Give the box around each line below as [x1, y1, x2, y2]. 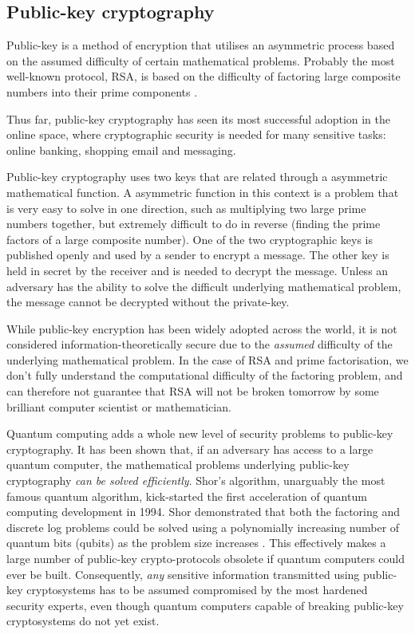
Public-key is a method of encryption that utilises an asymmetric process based [6, 37, 395, 53]
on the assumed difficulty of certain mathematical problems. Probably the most [6, 52, 395, 69]
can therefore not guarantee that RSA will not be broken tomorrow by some [6, 383, 379, 400]
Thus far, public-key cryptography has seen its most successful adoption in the [6, 110, 391, 127]
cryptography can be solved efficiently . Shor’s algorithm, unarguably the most [6, 472, 385, 489]
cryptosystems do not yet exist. [6, 612, 160, 629]
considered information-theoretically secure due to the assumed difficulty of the [6, 336, 393, 352]
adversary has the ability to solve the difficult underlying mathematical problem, [6, 278, 401, 294]
